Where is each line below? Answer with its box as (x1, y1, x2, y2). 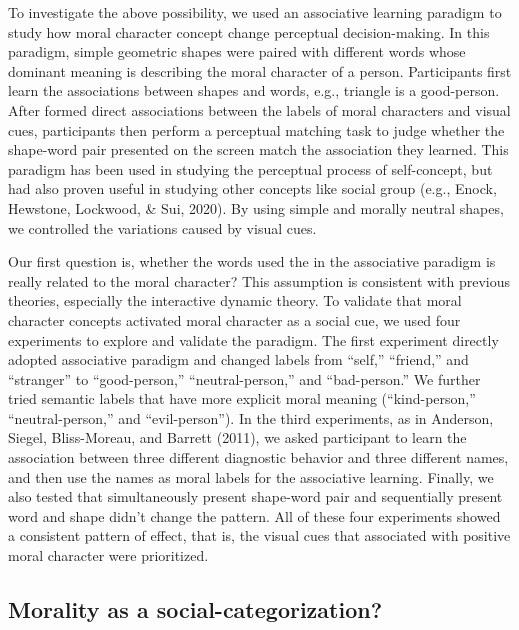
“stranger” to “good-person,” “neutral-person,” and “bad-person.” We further (8, 368, 481, 389)
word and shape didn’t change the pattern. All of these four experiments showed (8, 505, 501, 526)
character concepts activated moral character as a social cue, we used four (8, 309, 461, 330)
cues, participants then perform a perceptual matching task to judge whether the (8, 119, 505, 140)
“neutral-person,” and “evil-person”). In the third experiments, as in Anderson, (8, 407, 494, 428)
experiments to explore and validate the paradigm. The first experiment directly (8, 329, 499, 350)
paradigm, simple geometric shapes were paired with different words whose (8, 41, 466, 62)
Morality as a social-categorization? (8, 594, 383, 625)
